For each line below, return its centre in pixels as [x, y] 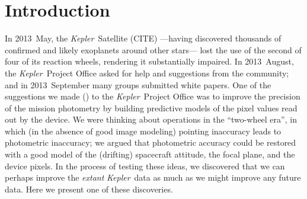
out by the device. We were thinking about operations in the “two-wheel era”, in [151, 119]
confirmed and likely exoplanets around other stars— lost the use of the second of [153, 49]
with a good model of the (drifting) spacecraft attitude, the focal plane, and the [150, 154]
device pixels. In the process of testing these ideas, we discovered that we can [145, 166]
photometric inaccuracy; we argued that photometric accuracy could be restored [151, 142]
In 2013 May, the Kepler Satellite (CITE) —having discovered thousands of [143, 38]
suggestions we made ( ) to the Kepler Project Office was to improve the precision [153, 96]
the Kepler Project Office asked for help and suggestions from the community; [147, 73]
